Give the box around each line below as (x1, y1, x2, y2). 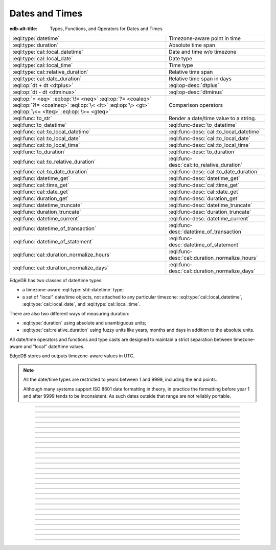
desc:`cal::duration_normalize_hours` (169, 254, 258, 261)
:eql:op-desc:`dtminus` (169, 88, 224, 96)
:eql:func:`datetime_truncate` (12, 201, 82, 209)
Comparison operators (169, 101, 223, 108)
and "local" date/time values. (24, 343, 85, 350)
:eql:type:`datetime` (12, 35, 60, 42)
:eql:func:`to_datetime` (12, 121, 67, 128)
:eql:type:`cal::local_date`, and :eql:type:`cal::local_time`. (22, 301, 141, 307)
